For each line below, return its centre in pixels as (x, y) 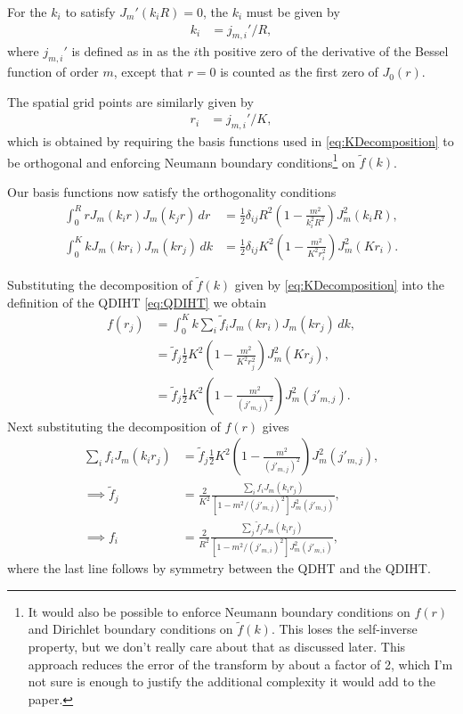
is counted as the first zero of (299, 72)
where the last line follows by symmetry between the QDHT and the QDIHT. (219, 567)
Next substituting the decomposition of (114, 426)
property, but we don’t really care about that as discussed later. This (217, 646)
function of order (53, 72)
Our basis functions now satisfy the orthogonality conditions (172, 192)
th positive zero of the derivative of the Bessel (323, 51)
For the (27, 12)
